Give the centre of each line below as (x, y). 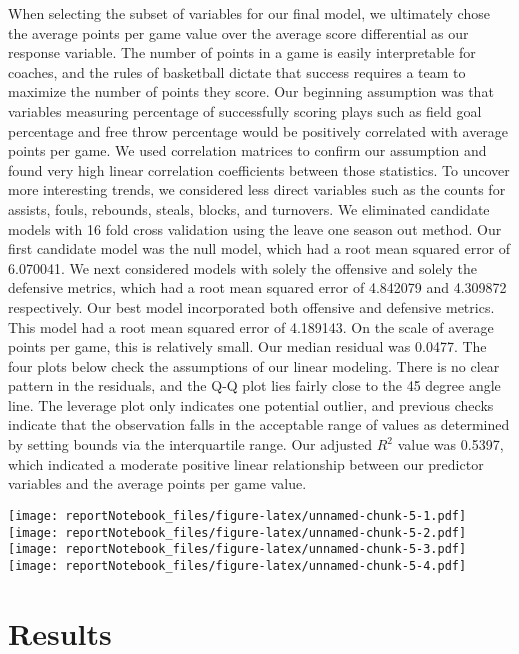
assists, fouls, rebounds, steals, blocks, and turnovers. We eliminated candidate (249, 208)
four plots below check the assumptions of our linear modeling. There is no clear (254, 365)
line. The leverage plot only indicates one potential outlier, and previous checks (251, 404)
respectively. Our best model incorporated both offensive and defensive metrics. (251, 306)
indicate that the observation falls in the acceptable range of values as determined (259, 424)
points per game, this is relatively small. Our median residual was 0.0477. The (247, 346)
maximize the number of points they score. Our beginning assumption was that (251, 91)
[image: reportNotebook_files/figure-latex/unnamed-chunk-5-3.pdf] (237, 549)
